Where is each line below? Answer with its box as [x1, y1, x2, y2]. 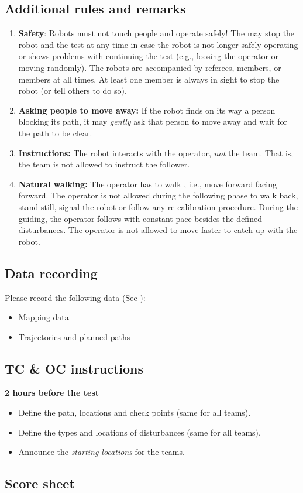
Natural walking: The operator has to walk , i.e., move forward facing [18, 177, 277, 190]
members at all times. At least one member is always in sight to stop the [18, 73, 280, 85]
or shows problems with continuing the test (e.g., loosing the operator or [18, 50, 279, 62]
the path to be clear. [18, 126, 92, 139]
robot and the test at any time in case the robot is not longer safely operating [18, 38, 298, 50]
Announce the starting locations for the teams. [18, 446, 185, 458]
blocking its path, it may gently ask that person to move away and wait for [18, 115, 287, 128]
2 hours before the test [5, 386, 99, 399]
